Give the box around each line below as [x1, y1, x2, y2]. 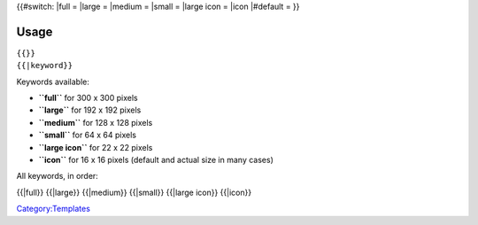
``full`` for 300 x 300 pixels [38, 93, 138, 104]
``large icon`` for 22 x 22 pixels [38, 142, 153, 152]
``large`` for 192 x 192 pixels [38, 105, 142, 115]
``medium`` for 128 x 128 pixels [38, 117, 153, 128]
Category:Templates [16, 204, 90, 214]
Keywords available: [16, 76, 90, 87]
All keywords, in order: [16, 171, 99, 182]
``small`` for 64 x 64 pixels [38, 129, 137, 141]
